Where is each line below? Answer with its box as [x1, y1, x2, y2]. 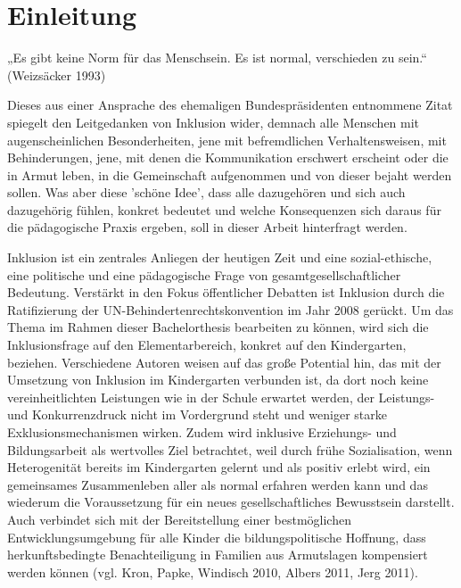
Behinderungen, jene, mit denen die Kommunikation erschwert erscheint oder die [7, 148, 449, 167]
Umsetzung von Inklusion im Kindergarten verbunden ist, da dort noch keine [7, 370, 429, 389]
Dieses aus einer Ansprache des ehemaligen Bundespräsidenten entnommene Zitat [7, 95, 453, 114]
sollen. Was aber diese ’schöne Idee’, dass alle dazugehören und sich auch [7, 183, 406, 202]
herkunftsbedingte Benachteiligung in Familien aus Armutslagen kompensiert [7, 545, 428, 564]
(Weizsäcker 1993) [7, 65, 106, 84]
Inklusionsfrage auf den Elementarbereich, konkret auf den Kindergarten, [7, 335, 407, 354]
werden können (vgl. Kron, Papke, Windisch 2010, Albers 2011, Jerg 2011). [7, 562, 418, 581]
